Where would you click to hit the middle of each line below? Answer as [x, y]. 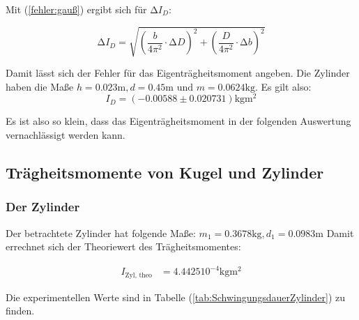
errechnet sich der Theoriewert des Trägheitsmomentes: [123, 246]
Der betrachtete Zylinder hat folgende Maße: [101, 233]
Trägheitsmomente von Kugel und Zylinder [165, 172]
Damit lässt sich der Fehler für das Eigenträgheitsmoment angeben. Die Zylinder [178, 73]
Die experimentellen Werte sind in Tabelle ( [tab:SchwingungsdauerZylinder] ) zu [176, 297]
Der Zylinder [43, 207]
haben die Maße [40, 86]
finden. [20, 311]
